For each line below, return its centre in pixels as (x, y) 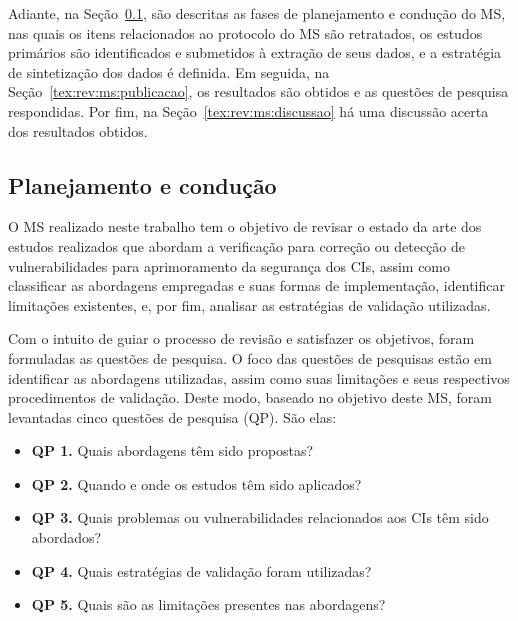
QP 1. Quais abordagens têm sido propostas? (172, 450)
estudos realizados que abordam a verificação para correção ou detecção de (236, 245)
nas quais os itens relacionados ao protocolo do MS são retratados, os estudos (245, 32)
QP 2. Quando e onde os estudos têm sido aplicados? (196, 483)
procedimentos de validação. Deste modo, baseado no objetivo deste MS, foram (250, 397)
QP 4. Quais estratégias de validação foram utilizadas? (201, 570)
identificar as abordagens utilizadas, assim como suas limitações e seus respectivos (259, 377)
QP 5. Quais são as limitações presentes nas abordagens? (208, 604)
